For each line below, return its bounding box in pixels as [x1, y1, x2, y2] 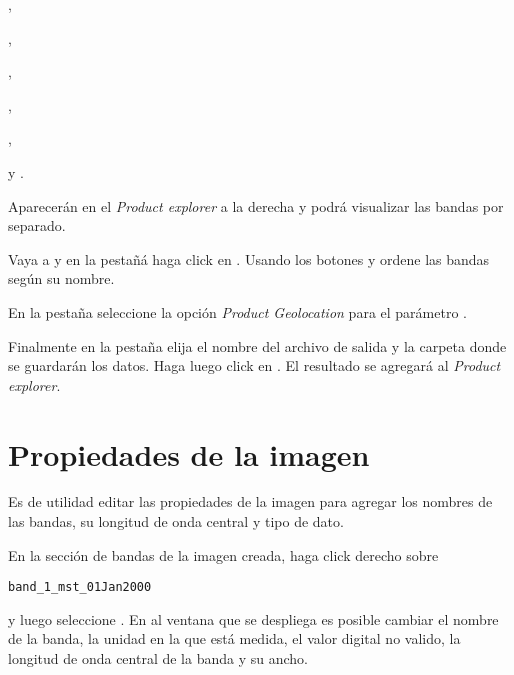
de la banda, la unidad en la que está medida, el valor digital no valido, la [8, 628, 461, 649]
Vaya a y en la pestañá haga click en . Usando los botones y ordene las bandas [8, 248, 490, 269]
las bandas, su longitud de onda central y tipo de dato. [8, 511, 344, 532]
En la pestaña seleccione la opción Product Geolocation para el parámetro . [8, 301, 467, 322]
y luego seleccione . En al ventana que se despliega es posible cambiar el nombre [8, 608, 499, 629]
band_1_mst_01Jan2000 [8, 580, 152, 595]
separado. [8, 215, 66, 236]
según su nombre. [8, 268, 115, 289]
